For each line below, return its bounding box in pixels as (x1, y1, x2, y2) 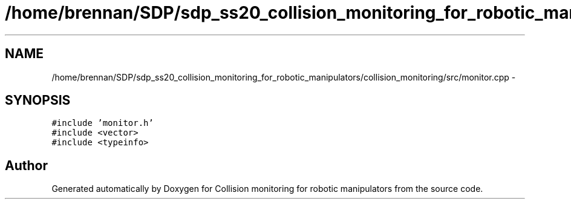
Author (5, 157, 48, 173)
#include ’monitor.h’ (51, 118, 154, 128)
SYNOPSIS (5, 93, 71, 108)
